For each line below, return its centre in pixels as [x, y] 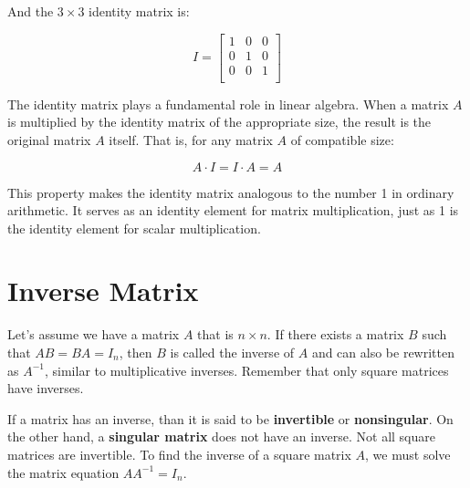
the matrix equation [63, 472]
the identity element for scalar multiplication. [134, 228]
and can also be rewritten [383, 352]
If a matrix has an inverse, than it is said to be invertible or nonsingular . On [230, 418]
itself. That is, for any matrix [191, 139]
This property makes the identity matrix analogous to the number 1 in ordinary [231, 192]
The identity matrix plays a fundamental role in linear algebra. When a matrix [228, 104]
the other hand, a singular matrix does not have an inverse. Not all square [222, 436]
